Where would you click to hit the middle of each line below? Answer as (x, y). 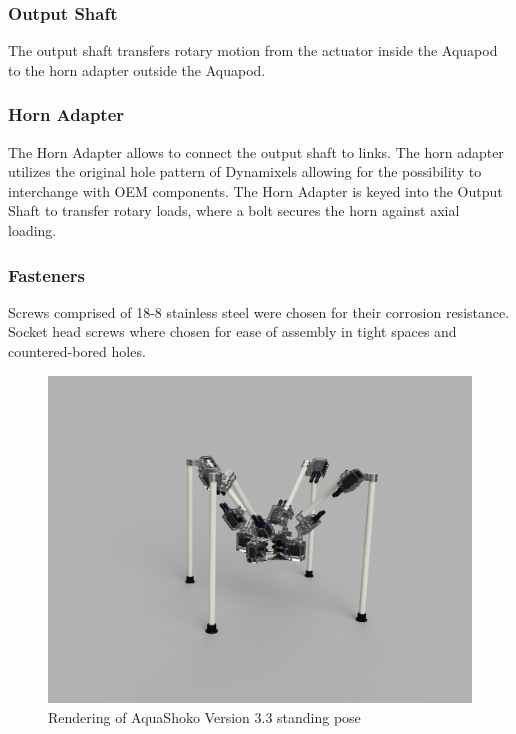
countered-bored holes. (77, 351)
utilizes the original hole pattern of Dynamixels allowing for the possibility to (245, 171)
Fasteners (47, 274)
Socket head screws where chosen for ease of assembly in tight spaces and (232, 331)
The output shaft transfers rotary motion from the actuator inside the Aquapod (253, 50)
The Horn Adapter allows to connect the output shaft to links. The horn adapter (256, 151)
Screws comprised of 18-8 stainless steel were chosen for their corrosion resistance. (259, 311)
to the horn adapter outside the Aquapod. (137, 69)
